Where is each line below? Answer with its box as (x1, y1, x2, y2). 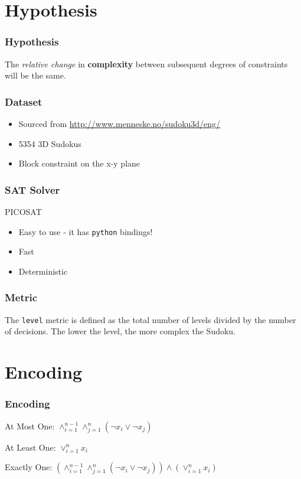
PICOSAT (5, 206, 42, 217)
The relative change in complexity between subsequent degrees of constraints (5, 57, 288, 70)
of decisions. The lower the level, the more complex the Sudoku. (5, 325, 236, 337)
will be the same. (5, 69, 66, 82)
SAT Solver (5, 182, 60, 197)
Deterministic (18, 265, 68, 277)
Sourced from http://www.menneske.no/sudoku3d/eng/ (18, 118, 221, 129)
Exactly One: (5, 461, 53, 473)
